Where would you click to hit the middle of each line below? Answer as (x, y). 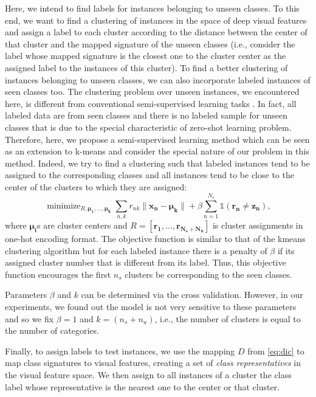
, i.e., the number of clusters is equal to (228, 318)
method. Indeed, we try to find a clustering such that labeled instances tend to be (157, 163)
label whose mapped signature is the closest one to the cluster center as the (146, 56)
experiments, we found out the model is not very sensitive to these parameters (151, 306)
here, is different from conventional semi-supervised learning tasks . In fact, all (151, 103)
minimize (64, 206)
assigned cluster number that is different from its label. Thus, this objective (146, 262)
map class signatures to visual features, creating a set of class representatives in (153, 363)
